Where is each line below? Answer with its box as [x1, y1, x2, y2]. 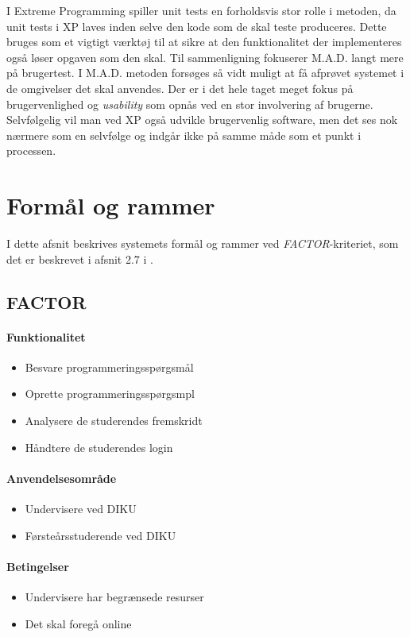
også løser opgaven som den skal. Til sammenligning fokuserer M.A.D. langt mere [6, 48, 404, 65]
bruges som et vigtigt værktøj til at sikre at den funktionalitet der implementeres [6, 33, 402, 50]
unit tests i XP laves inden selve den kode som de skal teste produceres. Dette [6, 17, 387, 34]
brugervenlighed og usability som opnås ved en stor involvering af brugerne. [6, 95, 373, 112]
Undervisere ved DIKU [25, 500, 137, 516]
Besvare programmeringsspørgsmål [25, 358, 194, 375]
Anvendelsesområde [6, 469, 117, 486]
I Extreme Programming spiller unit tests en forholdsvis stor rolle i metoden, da [6, 2, 396, 18]
